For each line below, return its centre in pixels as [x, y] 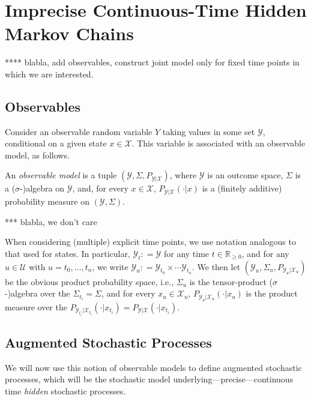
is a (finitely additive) [242, 188]
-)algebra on [42, 188]
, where [183, 175]
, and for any [265, 253]
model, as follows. [37, 155]
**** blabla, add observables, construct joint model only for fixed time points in [152, 62]
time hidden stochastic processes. [65, 390]
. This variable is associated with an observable [219, 143]
